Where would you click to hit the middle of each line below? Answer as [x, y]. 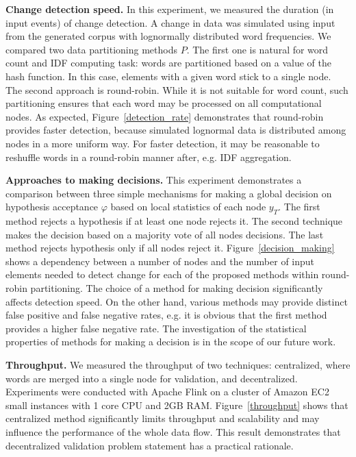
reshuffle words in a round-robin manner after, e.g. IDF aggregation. [149, 157]
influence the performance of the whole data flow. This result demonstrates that [173, 432]
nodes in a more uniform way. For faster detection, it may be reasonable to [163, 143]
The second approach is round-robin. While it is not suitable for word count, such [177, 89]
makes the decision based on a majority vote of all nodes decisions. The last [165, 234]
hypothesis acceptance [52, 207]
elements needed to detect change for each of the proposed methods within [162, 274]
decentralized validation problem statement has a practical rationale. [150, 445]
